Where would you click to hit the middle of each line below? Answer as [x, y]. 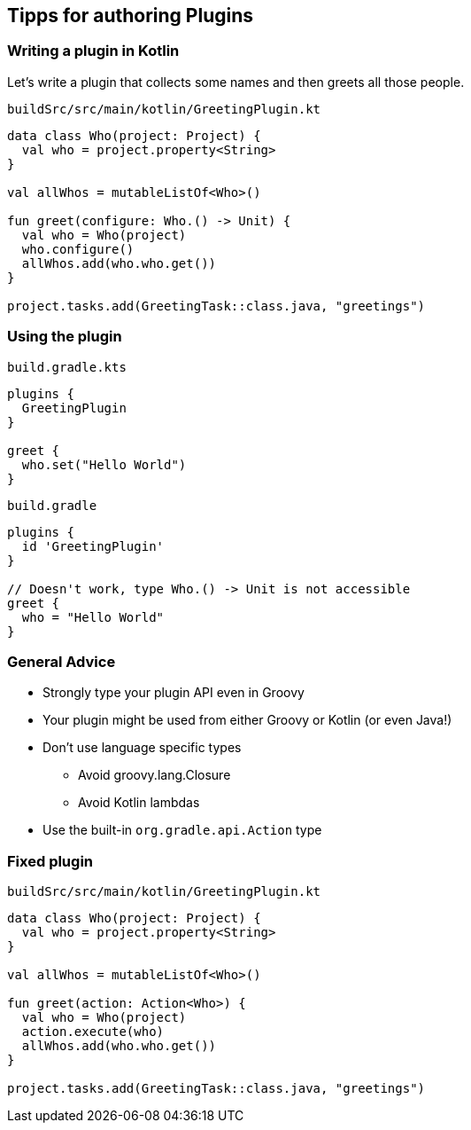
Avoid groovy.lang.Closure [154, 775]
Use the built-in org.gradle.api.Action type [182, 830]
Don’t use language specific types [142, 748]
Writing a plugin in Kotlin [93, 51]
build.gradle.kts [67, 367]
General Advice [62, 661]
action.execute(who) [93, 1032]
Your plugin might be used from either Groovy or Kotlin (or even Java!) [247, 720]
